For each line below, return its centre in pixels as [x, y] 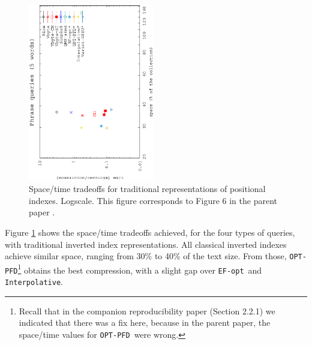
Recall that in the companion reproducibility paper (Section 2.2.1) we [147, 310]
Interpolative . [34, 282]
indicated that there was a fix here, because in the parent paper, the [145, 322]
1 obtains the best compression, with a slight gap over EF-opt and [140, 269]
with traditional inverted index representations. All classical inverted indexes [146, 244]
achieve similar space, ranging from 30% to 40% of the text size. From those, [146, 256]
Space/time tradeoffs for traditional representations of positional [147, 189]
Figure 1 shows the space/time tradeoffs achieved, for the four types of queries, [150, 232]
